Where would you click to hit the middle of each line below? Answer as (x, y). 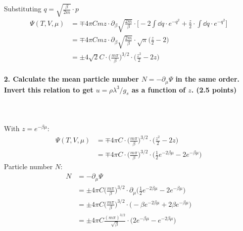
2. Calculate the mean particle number (72, 79)
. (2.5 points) (214, 89)
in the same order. (207, 79)
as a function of (159, 89)
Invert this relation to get (49, 89)
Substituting (23, 9)
